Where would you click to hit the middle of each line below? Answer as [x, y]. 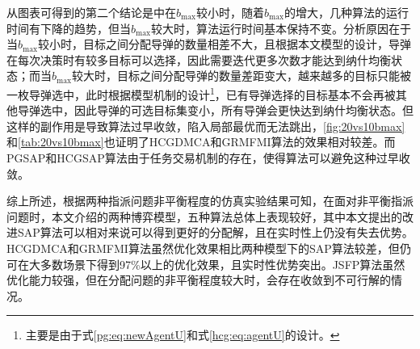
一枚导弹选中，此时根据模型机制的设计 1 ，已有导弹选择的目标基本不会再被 [201, 93]
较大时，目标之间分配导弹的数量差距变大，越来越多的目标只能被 [242, 76]
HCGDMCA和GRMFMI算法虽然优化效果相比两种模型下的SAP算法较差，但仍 [209, 248]
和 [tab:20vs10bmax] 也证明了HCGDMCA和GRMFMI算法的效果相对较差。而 [201, 142]
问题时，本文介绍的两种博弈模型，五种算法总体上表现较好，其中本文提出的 [204, 216]
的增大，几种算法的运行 [347, 12]
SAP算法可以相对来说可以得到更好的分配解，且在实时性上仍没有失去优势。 [215, 232]
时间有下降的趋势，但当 [69, 28]
